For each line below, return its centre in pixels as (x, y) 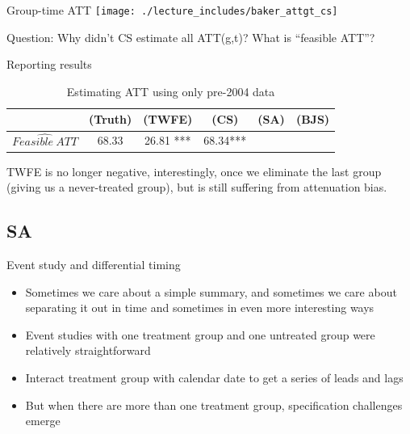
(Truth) (111, 119)
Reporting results (49, 64)
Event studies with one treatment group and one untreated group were (200, 334)
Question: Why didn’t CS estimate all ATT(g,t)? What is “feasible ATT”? (191, 37)
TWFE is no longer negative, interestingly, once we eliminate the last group (194, 171)
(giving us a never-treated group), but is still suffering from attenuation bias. (197, 187)
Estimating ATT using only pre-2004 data (171, 91)
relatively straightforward (88, 350)
